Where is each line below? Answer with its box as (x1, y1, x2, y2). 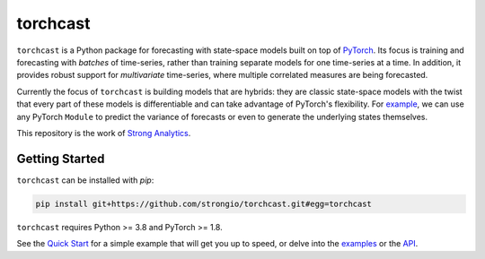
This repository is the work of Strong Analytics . (16, 127, 191, 138)
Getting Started (16, 151, 105, 166)
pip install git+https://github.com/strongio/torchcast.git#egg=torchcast (35, 198, 373, 209)
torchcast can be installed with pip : (16, 175, 154, 186)
